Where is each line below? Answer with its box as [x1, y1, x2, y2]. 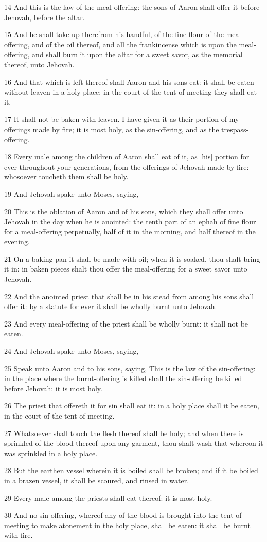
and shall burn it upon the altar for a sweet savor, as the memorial [32, 49, 243, 60]
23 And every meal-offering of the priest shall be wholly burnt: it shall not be [4, 318, 248, 329]
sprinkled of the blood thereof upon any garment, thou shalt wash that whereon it [4, 438, 263, 448]
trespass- [221, 123, 249, 134]
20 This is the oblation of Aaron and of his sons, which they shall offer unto [4, 206, 243, 216]
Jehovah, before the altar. [4, 11, 85, 22]
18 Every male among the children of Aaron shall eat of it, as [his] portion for [4, 151, 250, 162]
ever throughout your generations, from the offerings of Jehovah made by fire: [4, 161, 249, 172]
